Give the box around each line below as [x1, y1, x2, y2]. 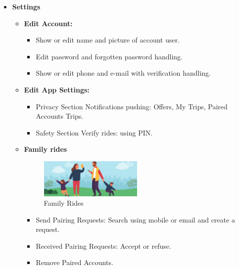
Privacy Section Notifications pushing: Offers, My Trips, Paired [36, 101, 228, 111]
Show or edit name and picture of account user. [36, 35, 180, 45]
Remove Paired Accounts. [36, 257, 113, 268]
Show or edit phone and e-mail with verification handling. [36, 68, 211, 78]
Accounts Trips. [36, 111, 84, 121]
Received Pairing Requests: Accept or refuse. [36, 240, 171, 251]
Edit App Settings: [24, 84, 90, 94]
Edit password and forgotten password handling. [36, 51, 183, 61]
